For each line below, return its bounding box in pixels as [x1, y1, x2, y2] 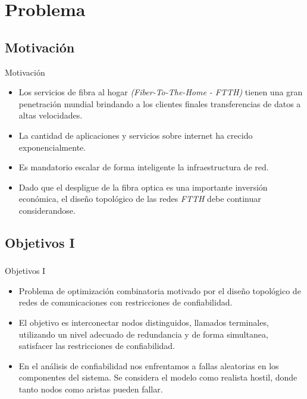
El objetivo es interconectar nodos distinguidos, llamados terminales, [18, 316, 269, 328]
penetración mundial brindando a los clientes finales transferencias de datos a [18, 97, 301, 110]
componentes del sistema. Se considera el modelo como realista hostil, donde [18, 371, 297, 384]
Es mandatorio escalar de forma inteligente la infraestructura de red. [18, 161, 269, 173]
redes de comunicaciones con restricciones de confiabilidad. [18, 296, 233, 308]
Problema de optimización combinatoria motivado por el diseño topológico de [18, 284, 301, 297]
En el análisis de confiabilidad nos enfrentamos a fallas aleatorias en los [18, 359, 279, 372]
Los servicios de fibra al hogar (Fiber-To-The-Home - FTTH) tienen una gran [18, 86, 303, 98]
